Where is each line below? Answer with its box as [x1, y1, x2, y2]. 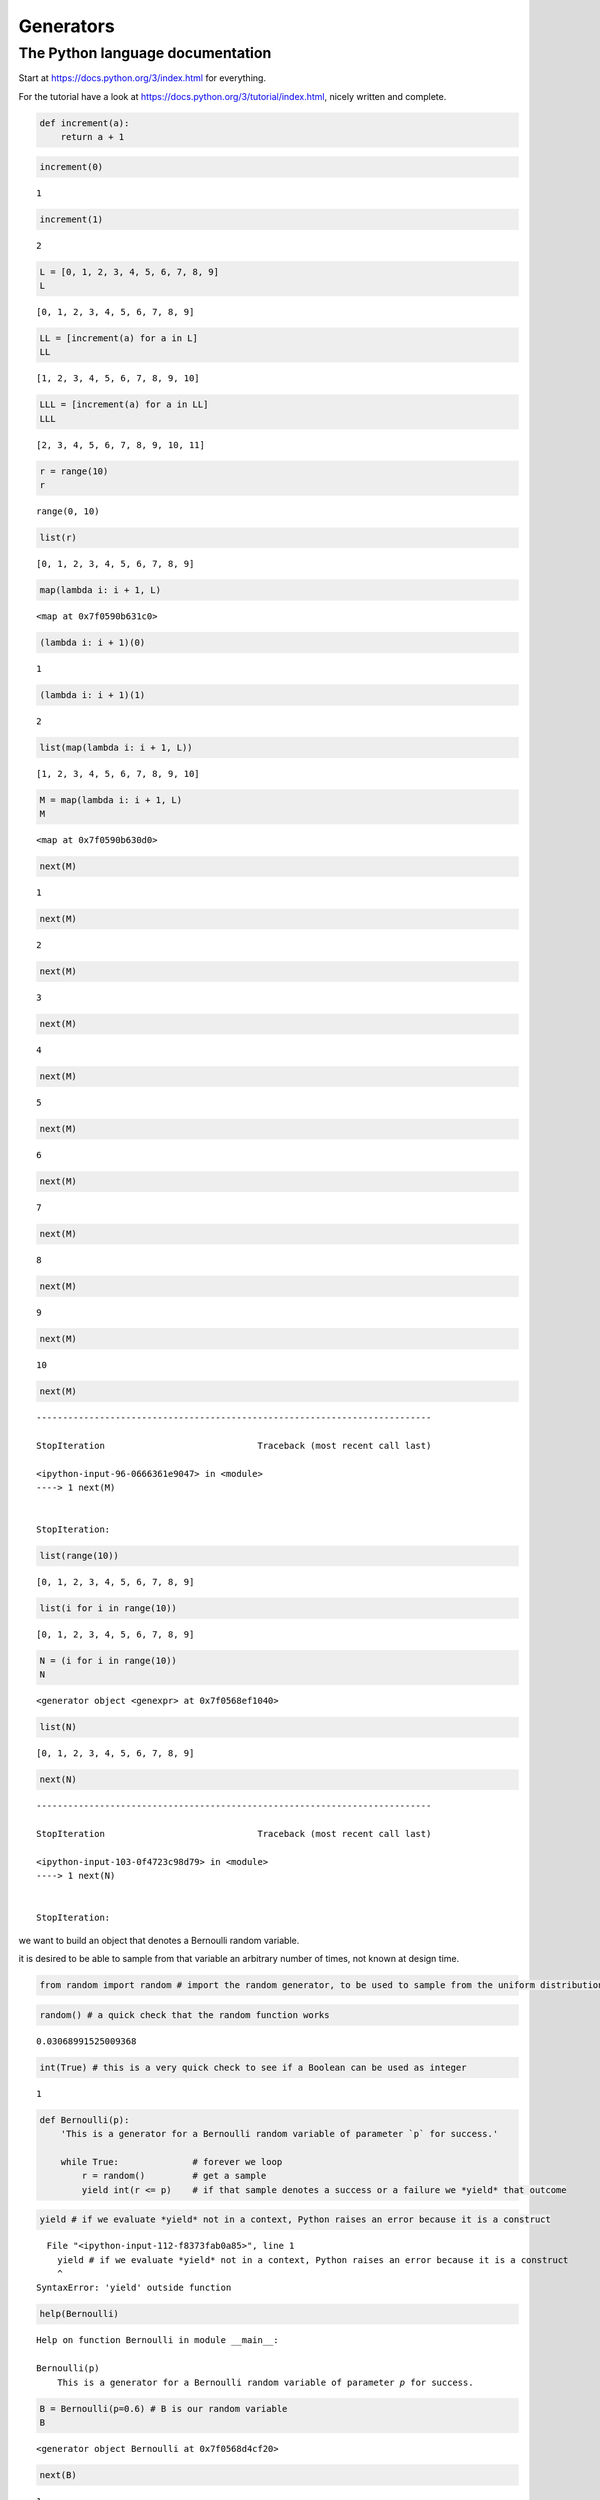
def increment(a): [39, 117, 130, 129]
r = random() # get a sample [81, 2170, 267, 2182]
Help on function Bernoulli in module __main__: [36, 2335, 279, 2346]
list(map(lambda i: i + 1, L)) [39, 741, 194, 753]
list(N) [39, 1721, 77, 1733]
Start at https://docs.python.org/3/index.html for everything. [18, 72, 267, 84]
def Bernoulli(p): [39, 2114, 130, 2125]
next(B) [39, 2469, 77, 2480]
